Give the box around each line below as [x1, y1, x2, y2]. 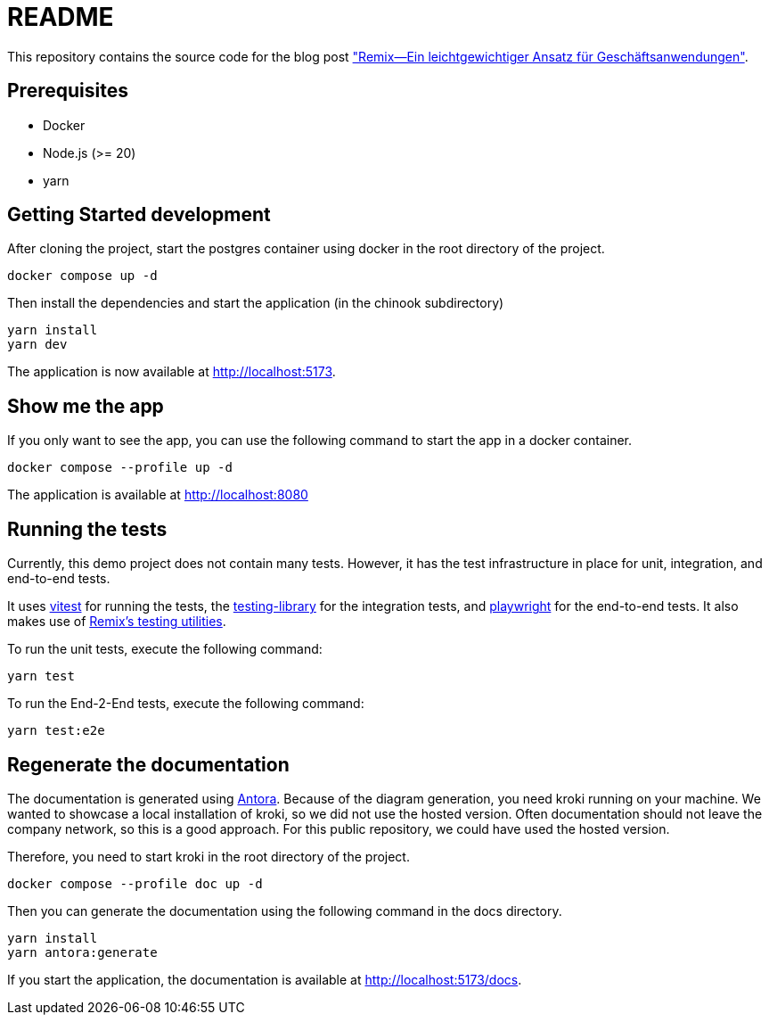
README [7, 2, 114, 32]
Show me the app [7, 394, 164, 417]
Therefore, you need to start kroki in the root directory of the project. [7, 848, 410, 864]
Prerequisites [7, 79, 128, 103]
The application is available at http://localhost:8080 [7, 487, 308, 503]
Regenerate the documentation [7, 753, 290, 776]
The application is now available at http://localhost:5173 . [7, 364, 336, 380]
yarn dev [7, 337, 68, 352]
